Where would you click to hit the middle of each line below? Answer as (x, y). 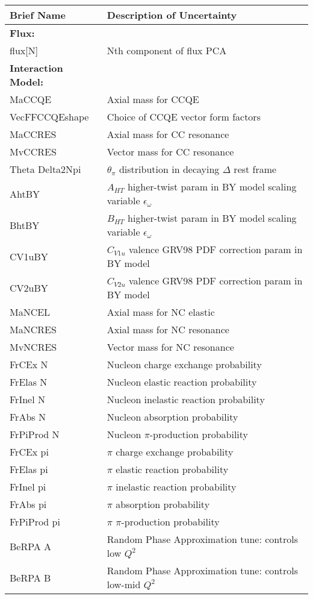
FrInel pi (28, 487)
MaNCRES (33, 329)
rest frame (255, 169)
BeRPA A (31, 546)
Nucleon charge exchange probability (184, 364)
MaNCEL (30, 312)
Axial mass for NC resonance (168, 329)
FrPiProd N (35, 434)
